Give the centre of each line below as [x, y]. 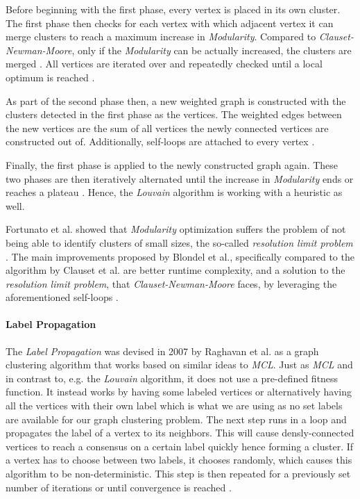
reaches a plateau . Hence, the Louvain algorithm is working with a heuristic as [174, 192]
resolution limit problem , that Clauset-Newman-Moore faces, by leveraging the [171, 283]
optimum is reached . [50, 77]
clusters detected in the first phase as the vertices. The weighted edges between [174, 114]
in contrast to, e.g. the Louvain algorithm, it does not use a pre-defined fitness [172, 378]
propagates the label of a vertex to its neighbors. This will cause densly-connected [180, 433]
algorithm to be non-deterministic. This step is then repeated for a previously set [178, 474]
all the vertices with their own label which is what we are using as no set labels [174, 406]
